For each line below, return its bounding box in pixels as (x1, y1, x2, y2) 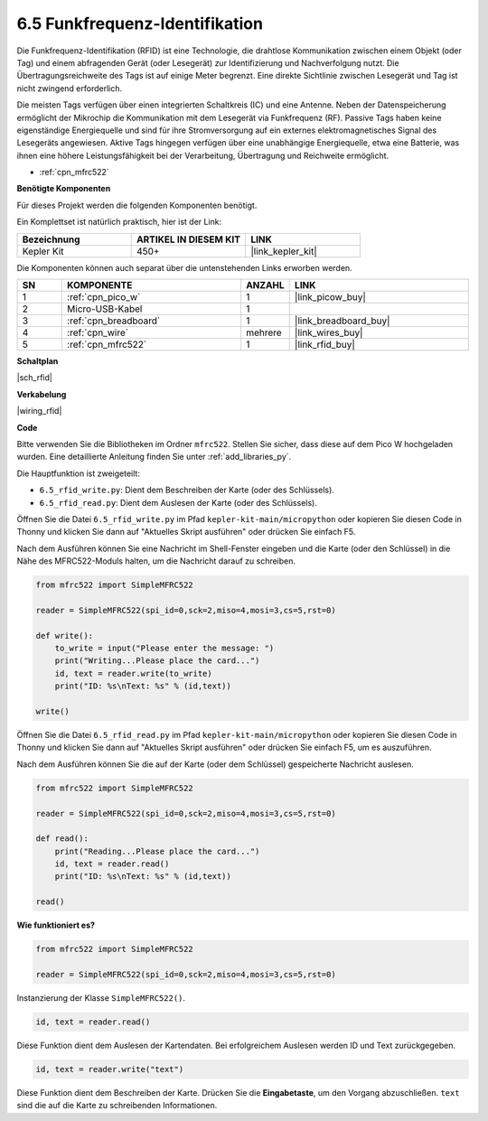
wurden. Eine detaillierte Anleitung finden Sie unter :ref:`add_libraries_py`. (16, 452, 292, 462)
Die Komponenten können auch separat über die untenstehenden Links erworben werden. (16, 262, 352, 273)
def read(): (35, 834, 89, 844)
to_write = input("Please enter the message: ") (54, 643, 275, 654)
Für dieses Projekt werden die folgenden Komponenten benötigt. (16, 200, 258, 210)
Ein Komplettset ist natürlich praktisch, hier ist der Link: (16, 217, 222, 228)
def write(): (35, 631, 94, 640)
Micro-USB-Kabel (66, 303, 143, 315)
